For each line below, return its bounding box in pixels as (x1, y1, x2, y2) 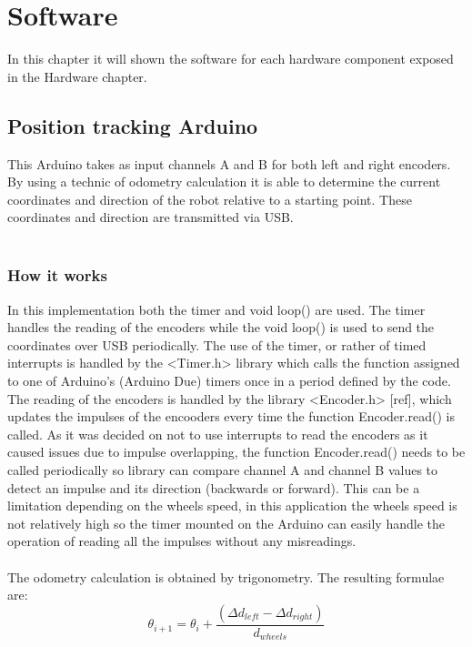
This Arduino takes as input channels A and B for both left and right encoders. (7, 154, 451, 173)
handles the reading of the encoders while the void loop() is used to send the (7, 318, 435, 337)
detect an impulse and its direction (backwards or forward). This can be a (7, 478, 420, 497)
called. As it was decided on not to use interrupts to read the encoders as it (7, 424, 428, 443)
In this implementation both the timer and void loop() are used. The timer (7, 299, 426, 318)
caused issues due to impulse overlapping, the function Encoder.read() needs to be (7, 442, 466, 461)
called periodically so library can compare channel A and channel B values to (7, 460, 438, 480)
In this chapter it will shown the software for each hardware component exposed (7, 49, 454, 68)
